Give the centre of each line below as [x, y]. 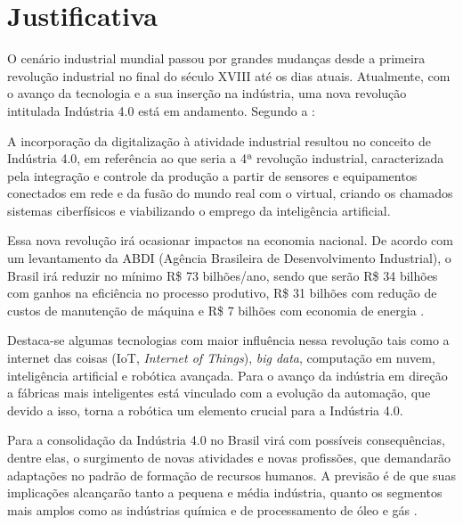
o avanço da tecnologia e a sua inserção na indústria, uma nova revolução [207, 93]
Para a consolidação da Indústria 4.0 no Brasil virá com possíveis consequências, [226, 440]
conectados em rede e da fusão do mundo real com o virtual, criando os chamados [230, 193]
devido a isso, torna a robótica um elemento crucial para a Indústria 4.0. [205, 410]
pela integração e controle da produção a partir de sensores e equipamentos [212, 175]
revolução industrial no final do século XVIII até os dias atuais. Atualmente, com [229, 75]
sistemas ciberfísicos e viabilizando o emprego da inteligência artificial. [199, 210]
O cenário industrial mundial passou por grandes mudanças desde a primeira [216, 58]
